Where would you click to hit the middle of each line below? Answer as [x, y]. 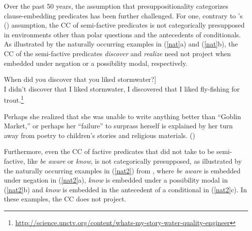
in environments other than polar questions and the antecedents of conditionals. [122, 34]
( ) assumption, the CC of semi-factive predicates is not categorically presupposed [124, 25]
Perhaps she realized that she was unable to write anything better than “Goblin [123, 116]
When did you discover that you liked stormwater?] [80, 79]
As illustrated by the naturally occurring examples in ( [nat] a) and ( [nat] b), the [121, 44]
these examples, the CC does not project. [65, 199]
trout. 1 [14, 99]
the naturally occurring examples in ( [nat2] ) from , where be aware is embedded [122, 170]
